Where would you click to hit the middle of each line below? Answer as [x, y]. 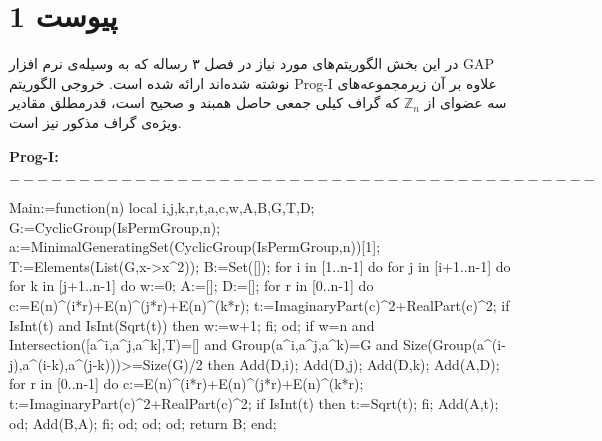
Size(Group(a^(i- [454, 344]
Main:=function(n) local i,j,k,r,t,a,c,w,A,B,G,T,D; [162, 207]
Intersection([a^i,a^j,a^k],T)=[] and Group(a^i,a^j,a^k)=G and [204, 344]
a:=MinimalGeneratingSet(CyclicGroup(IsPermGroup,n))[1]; [195, 246]
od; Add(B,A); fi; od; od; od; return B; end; [143, 422]
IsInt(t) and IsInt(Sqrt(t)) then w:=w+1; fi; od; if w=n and [192, 324]
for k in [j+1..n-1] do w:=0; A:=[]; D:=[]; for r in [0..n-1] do [191, 285]
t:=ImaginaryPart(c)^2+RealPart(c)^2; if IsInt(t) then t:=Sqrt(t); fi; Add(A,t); [254, 403]
